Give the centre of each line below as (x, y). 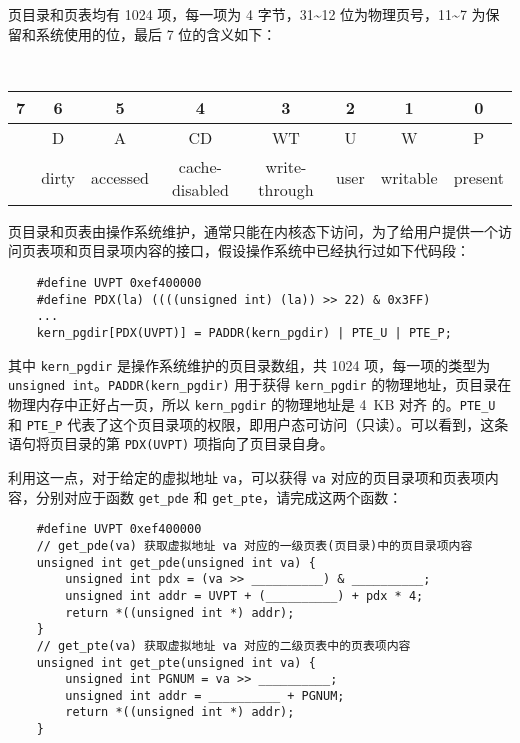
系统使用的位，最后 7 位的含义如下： (156, 33)
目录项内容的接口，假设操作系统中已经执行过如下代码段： (280, 250)
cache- (200, 166)
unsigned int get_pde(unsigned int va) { (176, 562)
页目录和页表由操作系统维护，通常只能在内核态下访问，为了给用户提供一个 (253, 230)
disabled (200, 189)
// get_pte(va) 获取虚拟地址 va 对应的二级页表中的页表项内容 (223, 645)
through (286, 189)
